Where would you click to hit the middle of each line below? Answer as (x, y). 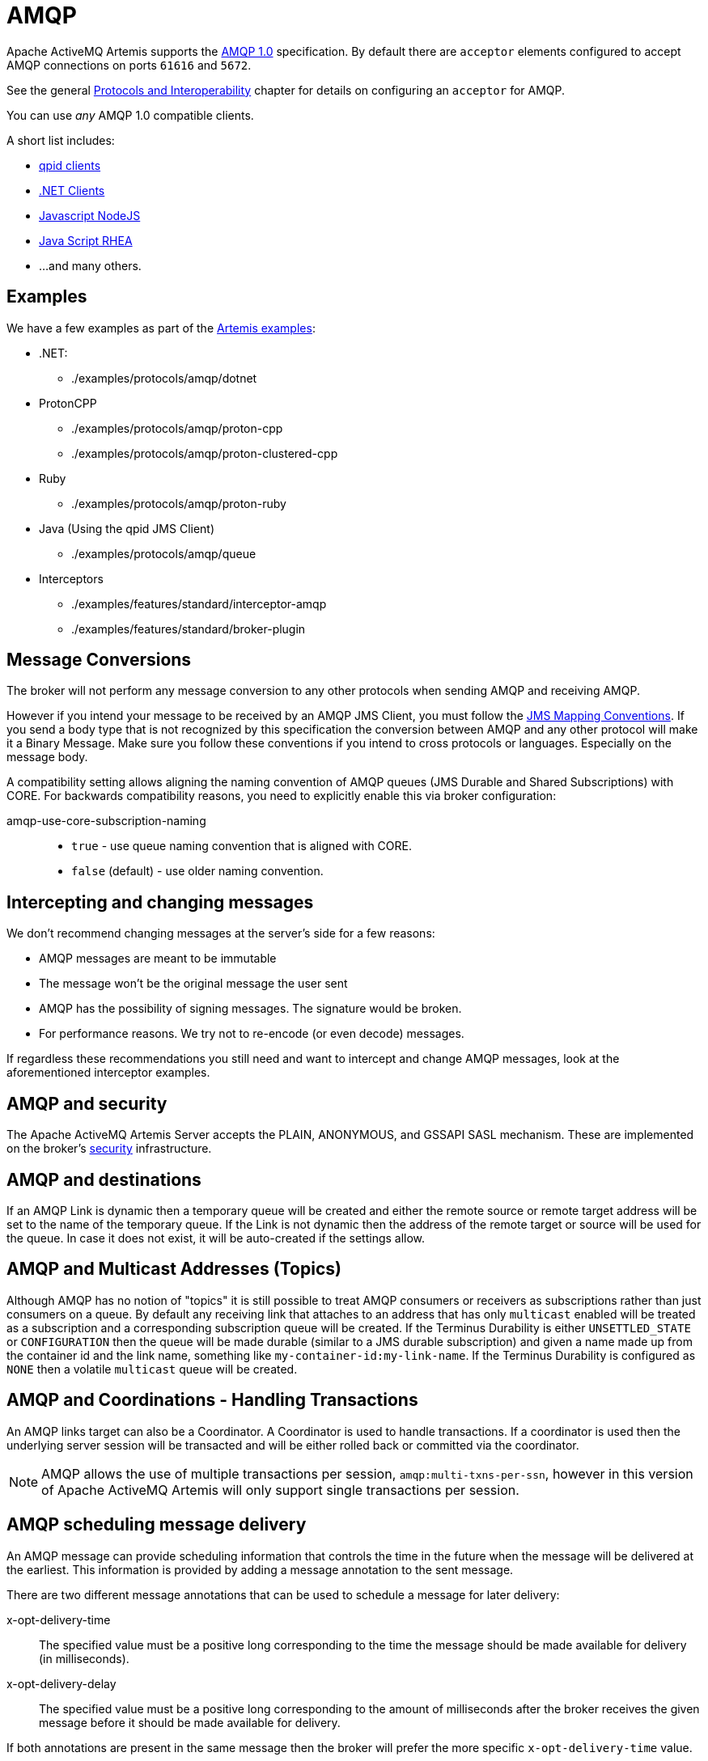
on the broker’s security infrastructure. (109, 1149)
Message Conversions (99, 660)
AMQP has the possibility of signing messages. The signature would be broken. (250, 1009)
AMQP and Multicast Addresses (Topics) (174, 1269)
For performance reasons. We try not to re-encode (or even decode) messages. (252, 1034)
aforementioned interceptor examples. (108, 1073)
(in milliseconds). (84, 1658)
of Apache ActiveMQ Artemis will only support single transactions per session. (280, 1490)
